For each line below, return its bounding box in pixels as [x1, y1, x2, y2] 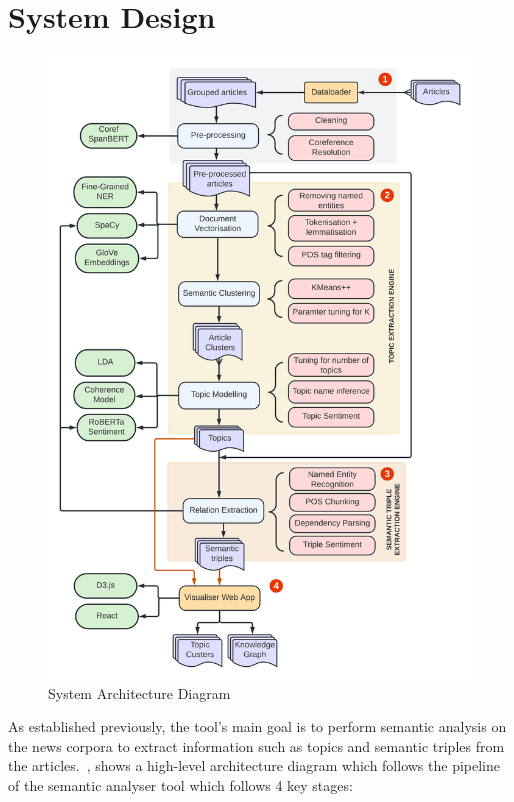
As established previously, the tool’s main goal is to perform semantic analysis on [8, 716, 507, 737]
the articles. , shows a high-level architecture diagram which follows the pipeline [8, 755, 500, 776]
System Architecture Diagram [48, 682, 231, 703]
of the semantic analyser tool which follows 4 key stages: [8, 774, 353, 795]
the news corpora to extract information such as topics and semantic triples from [8, 735, 505, 756]
